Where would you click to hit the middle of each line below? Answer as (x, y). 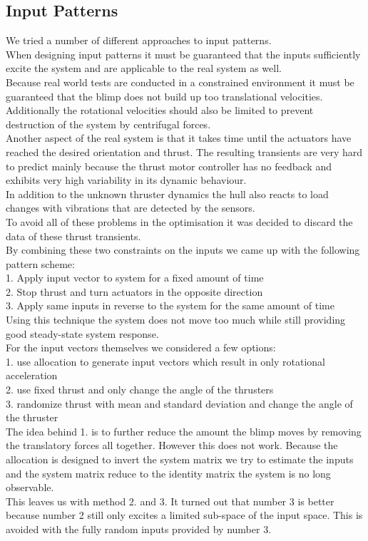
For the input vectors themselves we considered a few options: (141, 347)
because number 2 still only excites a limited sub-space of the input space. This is (184, 515)
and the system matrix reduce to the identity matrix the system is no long (168, 473)
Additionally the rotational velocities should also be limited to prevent (160, 110)
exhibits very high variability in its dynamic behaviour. (126, 180)
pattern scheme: (40, 263)
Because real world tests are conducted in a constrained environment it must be (180, 82)
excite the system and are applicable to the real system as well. (144, 68)
